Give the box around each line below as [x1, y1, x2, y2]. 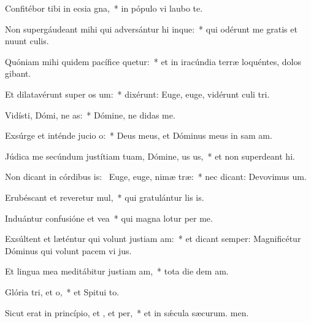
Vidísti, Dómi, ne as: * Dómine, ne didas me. [5, 108, 175, 121]
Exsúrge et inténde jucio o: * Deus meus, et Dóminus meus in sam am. [5, 129, 272, 142]
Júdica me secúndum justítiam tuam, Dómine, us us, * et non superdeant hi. [5, 149, 295, 162]
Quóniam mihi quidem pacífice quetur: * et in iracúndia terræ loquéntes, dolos [5, 55, 301, 68]
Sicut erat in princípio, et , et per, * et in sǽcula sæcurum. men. [5, 306, 249, 319]
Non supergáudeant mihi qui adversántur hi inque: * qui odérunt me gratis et [5, 22, 298, 35]
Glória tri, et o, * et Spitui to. [5, 285, 120, 298]
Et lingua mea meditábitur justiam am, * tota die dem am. [5, 265, 229, 278]
